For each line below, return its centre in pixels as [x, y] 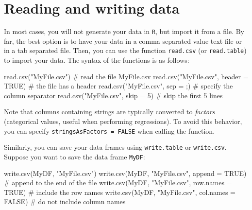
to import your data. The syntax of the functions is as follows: [97, 60]
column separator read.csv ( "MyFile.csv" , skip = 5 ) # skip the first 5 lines [113, 95]
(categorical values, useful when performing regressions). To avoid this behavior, [123, 121]
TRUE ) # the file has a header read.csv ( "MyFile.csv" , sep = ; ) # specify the [118, 86]
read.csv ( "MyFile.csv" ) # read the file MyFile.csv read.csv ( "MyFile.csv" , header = [126, 76]
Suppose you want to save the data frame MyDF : [75, 156]
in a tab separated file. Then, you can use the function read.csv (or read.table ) [125, 50]
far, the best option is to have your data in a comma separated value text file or [123, 41]
